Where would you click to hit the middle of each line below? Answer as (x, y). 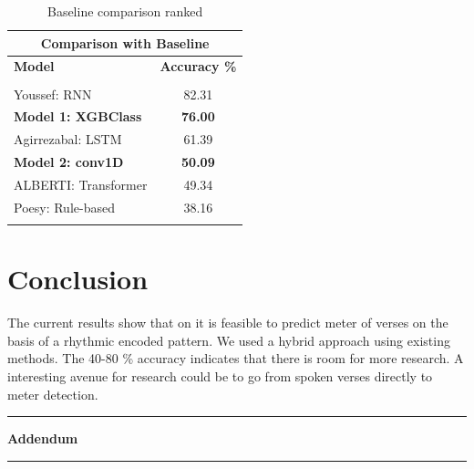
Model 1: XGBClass (78, 116)
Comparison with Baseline (125, 42)
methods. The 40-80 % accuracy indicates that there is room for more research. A (236, 358)
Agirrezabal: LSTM (68, 139)
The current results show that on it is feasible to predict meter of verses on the (228, 323)
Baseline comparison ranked (125, 11)
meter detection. (53, 394)
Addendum (43, 438)
